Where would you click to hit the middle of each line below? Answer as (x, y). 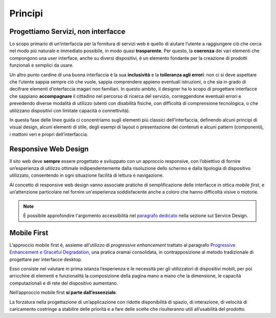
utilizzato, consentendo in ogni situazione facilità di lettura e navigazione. (87, 175)
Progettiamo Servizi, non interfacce (67, 31)
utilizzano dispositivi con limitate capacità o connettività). (70, 111)
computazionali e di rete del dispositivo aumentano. (64, 283)
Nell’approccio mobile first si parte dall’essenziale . (63, 292)
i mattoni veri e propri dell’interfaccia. (49, 134)
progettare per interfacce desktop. (46, 259)
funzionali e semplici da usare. (41, 65)
